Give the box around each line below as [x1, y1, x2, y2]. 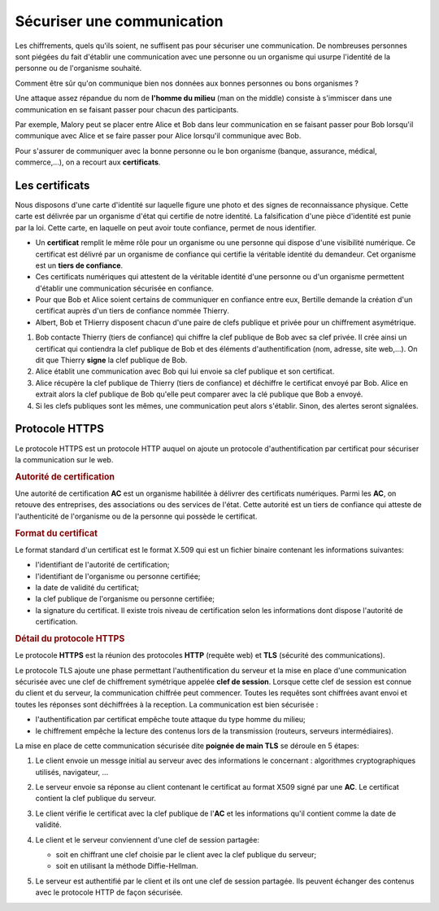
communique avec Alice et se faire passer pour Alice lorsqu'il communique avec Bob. [15, 131, 302, 141]
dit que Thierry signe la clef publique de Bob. [35, 355, 188, 366]
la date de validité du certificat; [35, 582, 140, 592]
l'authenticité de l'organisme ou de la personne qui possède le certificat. [15, 511, 258, 521]
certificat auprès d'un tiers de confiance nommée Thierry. [35, 306, 229, 316]
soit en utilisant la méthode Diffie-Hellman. [55, 861, 198, 871]
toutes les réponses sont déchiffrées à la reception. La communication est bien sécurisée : [15, 699, 319, 709]
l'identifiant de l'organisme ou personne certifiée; [35, 571, 201, 581]
